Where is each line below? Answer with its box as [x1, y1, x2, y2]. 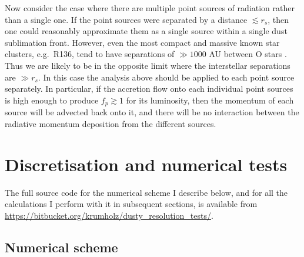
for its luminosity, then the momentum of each [126, 94, 294, 106]
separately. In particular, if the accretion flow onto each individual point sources [5, 82, 293, 95]
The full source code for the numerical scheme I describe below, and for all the [5, 186, 288, 198]
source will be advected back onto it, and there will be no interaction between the [5, 106, 299, 118]
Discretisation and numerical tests [5, 152, 288, 176]
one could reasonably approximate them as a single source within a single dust [5, 25, 288, 37]
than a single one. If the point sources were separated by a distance [5, 13, 248, 25]
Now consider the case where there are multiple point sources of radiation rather [5, 2, 295, 14]
